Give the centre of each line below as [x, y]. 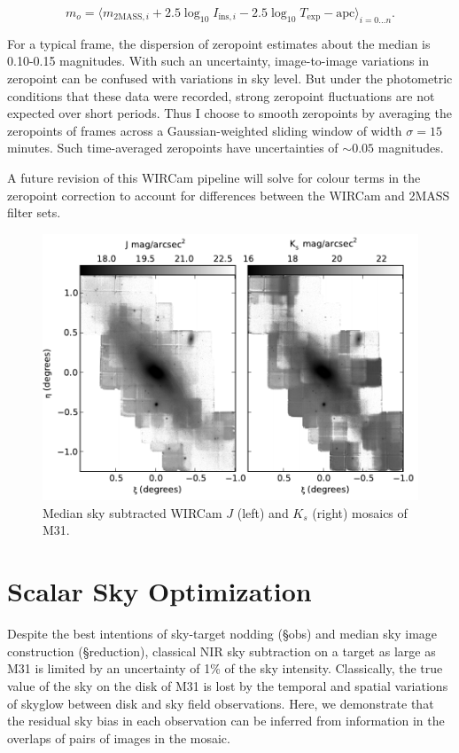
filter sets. [34, 212]
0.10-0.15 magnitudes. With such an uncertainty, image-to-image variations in [218, 61]
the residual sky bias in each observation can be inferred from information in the [226, 721]
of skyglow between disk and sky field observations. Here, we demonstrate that [221, 703]
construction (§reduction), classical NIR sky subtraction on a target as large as [222, 651]
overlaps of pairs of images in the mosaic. [119, 737]
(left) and [263, 512]
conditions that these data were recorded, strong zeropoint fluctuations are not [221, 95]
